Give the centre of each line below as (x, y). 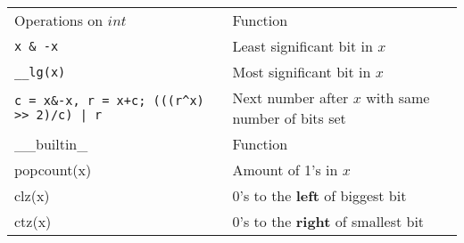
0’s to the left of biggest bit (319, 195)
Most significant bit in (302, 72)
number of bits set (289, 118)
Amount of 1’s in (285, 170)
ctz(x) (33, 221)
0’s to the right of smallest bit (328, 221)
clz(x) (32, 195)
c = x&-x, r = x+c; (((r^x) (109, 101)
